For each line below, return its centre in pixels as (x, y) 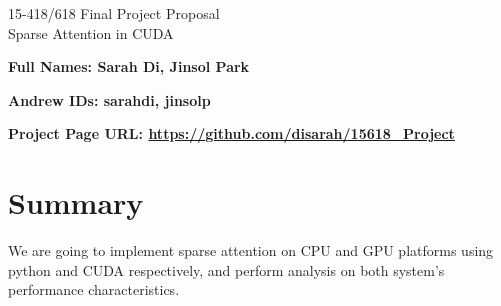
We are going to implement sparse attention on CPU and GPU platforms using (251, 250)
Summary (76, 202)
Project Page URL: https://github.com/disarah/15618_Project (231, 133)
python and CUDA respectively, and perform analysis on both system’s (226, 269)
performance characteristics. (94, 289)
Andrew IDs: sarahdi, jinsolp (109, 99)
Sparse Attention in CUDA (91, 32)
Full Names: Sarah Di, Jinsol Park (129, 66)
